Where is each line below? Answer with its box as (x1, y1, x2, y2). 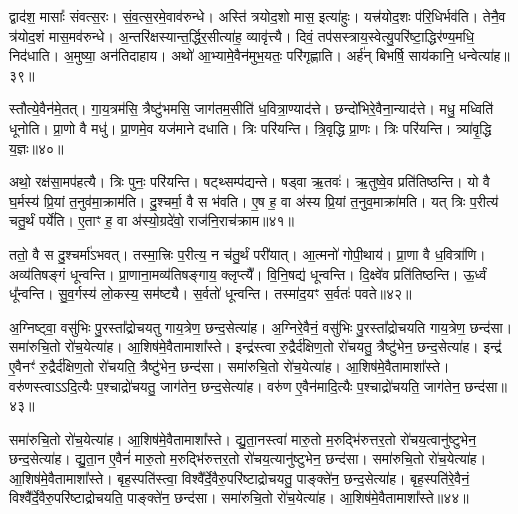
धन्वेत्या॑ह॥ (458, 45, 510, 66)
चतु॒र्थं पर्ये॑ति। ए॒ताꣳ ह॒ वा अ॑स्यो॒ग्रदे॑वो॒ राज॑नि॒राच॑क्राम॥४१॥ (9, 210, 295, 231)
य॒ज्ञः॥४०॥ (9, 137, 64, 158)
